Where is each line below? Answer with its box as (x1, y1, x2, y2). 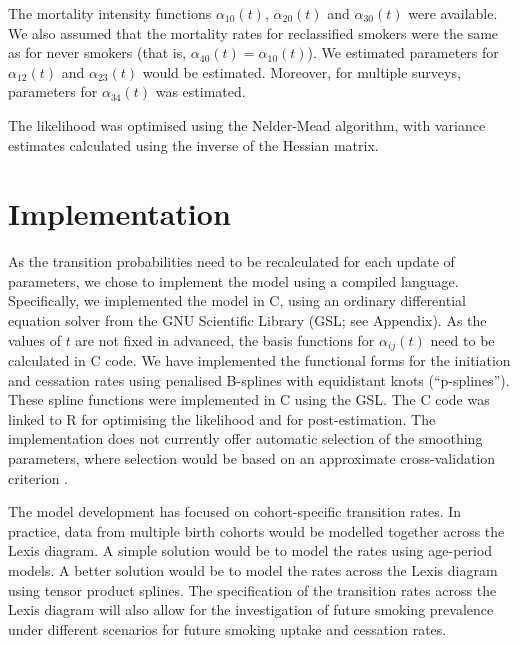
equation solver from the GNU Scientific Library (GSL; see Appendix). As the (8, 310, 487, 331)
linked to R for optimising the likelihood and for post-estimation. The (8, 408, 436, 429)
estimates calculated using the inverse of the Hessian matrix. (8, 134, 379, 155)
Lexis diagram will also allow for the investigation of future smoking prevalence (8, 599, 494, 620)
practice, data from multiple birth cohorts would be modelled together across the (8, 520, 505, 541)
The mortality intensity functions (8, 3, 212, 23)
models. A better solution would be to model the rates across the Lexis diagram (8, 560, 498, 581)
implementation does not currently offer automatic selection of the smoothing (8, 428, 483, 449)
